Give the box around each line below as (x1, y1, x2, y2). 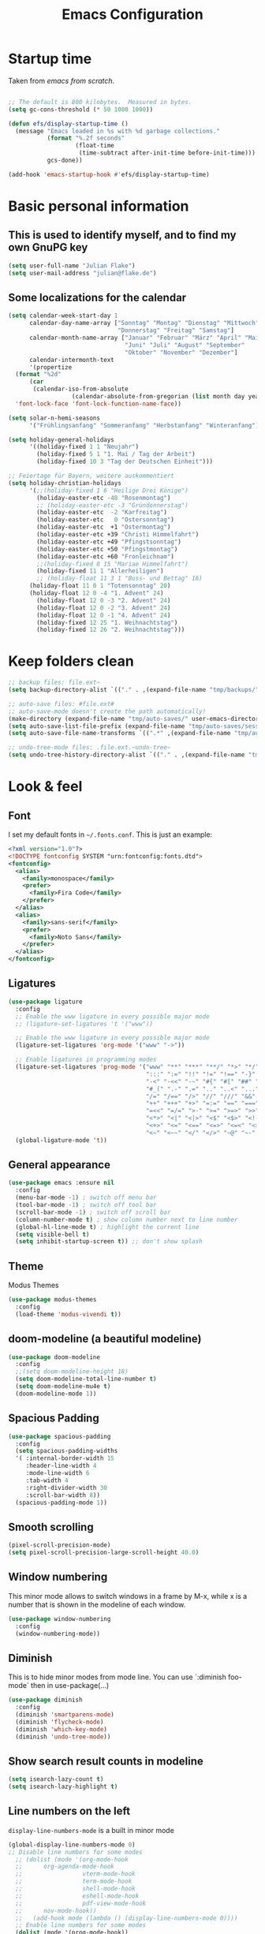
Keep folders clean (8, 652, 134, 670)
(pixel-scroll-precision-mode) (8, 1541, 111, 1549)
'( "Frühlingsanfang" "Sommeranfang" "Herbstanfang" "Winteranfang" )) (28, 421, 263, 429)
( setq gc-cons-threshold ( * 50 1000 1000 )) (8, 105, 154, 114)
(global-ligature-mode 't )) (15, 1136, 108, 1144)
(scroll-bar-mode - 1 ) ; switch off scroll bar (15, 1208, 171, 1216)
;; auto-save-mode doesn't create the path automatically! (8, 708, 207, 715)
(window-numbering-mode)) (15, 1630, 101, 1637)
